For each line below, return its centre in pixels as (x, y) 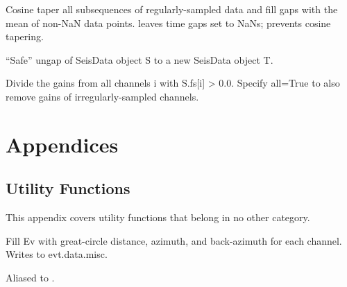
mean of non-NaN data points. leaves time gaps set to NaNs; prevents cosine (168, 23)
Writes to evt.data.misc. (57, 254)
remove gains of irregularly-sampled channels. (102, 96)
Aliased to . (30, 277)
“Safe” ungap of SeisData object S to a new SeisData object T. (139, 59)
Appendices (62, 144)
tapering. (25, 36)
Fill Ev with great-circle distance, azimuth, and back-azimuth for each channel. (174, 240)
